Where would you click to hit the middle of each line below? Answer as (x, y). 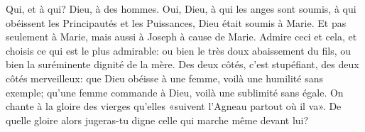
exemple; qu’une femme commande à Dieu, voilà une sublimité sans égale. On (175, 92)
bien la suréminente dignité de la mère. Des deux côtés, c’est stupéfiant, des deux (182, 64)
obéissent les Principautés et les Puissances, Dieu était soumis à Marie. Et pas (176, 22)
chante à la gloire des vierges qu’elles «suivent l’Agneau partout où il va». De (174, 106)
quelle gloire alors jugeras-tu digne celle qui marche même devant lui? (157, 120)
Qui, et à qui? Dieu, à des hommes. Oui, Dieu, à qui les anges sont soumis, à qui (181, 9)
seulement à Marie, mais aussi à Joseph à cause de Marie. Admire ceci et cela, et (181, 37)
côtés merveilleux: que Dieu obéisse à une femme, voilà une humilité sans (165, 78)
